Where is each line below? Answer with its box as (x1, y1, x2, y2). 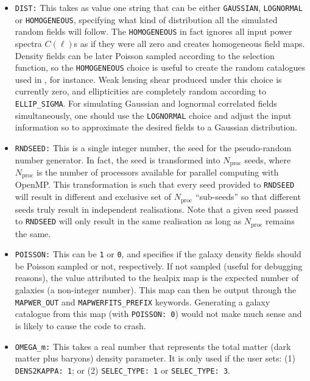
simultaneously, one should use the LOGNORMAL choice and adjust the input (15, 109, 292, 121)
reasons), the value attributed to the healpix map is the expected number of (15, 271, 299, 284)
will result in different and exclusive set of (15, 190, 171, 203)
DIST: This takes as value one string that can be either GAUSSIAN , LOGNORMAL (15, 1, 303, 13)
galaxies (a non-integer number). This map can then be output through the (15, 283, 297, 296)
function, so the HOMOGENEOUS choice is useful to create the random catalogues (15, 61, 305, 74)
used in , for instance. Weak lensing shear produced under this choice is (15, 73, 282, 85)
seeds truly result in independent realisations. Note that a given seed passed (15, 202, 298, 215)
